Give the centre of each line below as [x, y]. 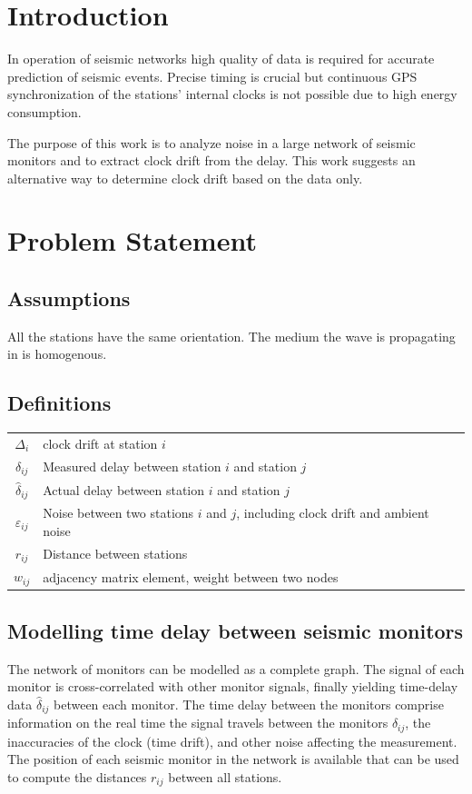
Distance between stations [115, 554]
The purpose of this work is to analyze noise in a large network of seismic [211, 142]
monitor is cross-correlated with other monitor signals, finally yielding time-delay [233, 686]
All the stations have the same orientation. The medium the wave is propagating [231, 336]
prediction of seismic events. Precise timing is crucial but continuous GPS [212, 76]
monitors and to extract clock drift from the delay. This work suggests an [211, 160]
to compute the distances [77, 776]
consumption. [44, 111]
